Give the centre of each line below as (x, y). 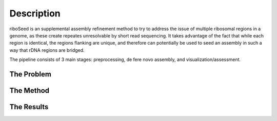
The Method (29, 90)
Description (35, 13)
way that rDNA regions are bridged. (47, 50)
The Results (29, 107)
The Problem (30, 74)
